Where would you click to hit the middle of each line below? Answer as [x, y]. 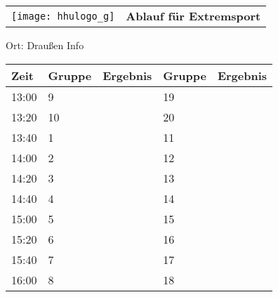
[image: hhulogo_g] [63, 16]
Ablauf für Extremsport [193, 16]
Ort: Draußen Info [45, 45]
